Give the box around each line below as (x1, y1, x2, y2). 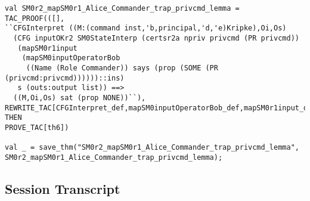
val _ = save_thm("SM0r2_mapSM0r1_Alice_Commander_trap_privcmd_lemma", (5, 143, 299, 152)
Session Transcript (5, 179, 120, 197)
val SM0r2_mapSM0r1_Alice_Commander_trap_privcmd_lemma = (5, 4, 240, 13)
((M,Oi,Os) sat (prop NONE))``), (13, 93, 146, 102)
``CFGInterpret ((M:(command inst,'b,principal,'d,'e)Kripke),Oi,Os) (5, 24, 287, 33)
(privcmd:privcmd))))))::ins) (5, 73, 125, 82)
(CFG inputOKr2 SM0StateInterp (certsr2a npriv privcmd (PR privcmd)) (13, 33, 299, 42)
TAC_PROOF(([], (5, 14, 65, 23)
